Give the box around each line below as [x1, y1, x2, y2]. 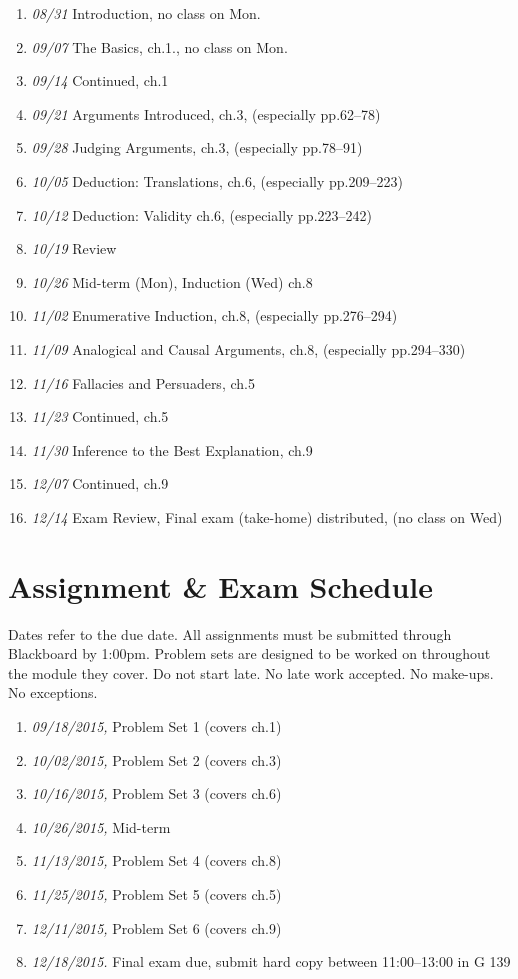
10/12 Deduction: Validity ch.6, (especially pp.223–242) [31, 204, 372, 225]
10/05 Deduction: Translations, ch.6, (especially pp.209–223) [31, 170, 403, 191]
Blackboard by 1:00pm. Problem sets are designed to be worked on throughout [8, 643, 491, 664]
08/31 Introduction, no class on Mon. [31, 3, 261, 23]
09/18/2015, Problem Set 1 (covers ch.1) [31, 716, 282, 736]
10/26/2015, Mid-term [31, 816, 171, 837]
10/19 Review [31, 238, 117, 259]
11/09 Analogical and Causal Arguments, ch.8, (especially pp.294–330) [31, 338, 466, 359]
